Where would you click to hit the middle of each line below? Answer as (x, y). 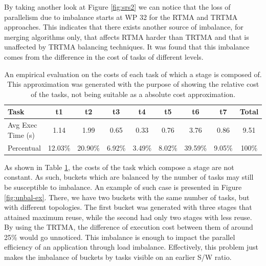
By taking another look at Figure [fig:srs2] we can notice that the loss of (117, 7)
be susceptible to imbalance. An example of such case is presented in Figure (123, 187)
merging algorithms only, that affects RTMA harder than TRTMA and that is (127, 37)
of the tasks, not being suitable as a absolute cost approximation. (133, 94)
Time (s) (21, 135)
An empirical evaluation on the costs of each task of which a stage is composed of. (133, 74)
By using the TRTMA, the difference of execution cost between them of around (129, 227)
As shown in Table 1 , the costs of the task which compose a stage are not (119, 167)
